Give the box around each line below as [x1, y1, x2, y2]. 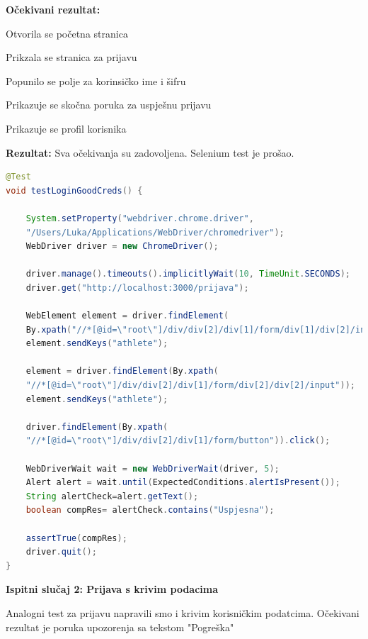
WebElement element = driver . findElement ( [25, 311, 229, 321]
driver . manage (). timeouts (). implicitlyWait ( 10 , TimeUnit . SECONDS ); [25, 269, 350, 279]
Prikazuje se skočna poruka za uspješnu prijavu [6, 97, 212, 112]
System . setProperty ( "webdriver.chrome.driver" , [25, 213, 254, 223]
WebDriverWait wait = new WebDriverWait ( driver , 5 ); [25, 463, 280, 474]
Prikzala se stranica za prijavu [6, 50, 137, 65]
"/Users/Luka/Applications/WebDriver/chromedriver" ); [25, 227, 284, 238]
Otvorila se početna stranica [6, 26, 128, 40]
